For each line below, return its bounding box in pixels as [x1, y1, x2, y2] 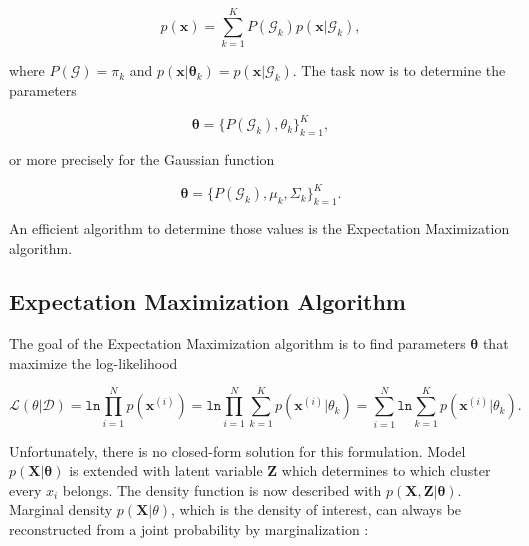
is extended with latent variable [69, 460, 263, 481]
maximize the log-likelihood [9, 352, 178, 373]
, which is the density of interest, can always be [171, 499, 462, 520]
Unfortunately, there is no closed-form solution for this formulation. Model [9, 440, 466, 461]
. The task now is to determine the [292, 60, 506, 81]
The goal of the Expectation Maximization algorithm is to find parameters [9, 333, 466, 354]
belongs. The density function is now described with [62, 479, 382, 500]
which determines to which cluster [281, 460, 491, 481]
